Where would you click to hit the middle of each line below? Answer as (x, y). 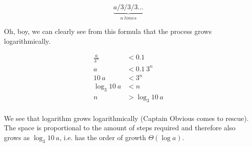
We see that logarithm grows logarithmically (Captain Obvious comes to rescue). (126, 118)
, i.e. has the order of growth (103, 137)
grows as (17, 137)
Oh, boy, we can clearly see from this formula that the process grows (108, 31)
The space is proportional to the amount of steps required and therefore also (120, 128)
